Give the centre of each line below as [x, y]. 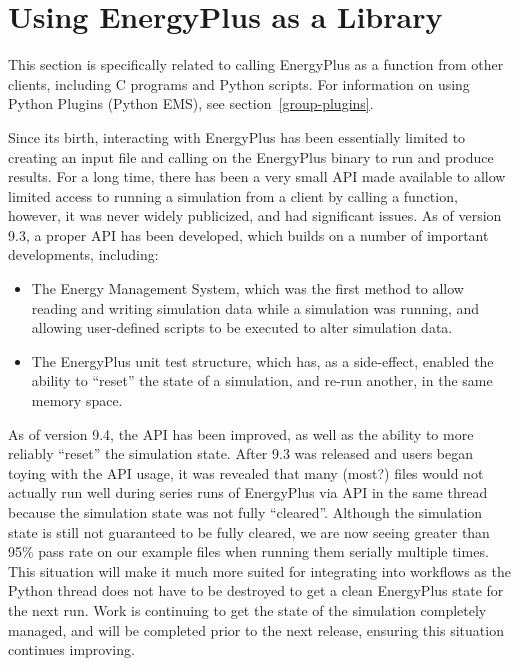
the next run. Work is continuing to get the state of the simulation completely [247, 609]
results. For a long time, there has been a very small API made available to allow [257, 176]
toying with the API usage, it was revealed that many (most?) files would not [246, 472]
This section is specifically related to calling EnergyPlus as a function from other [256, 64]
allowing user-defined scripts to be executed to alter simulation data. [242, 327]
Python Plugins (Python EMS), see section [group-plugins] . [191, 103]
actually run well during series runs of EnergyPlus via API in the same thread [248, 492]
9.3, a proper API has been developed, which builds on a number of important [248, 234]
